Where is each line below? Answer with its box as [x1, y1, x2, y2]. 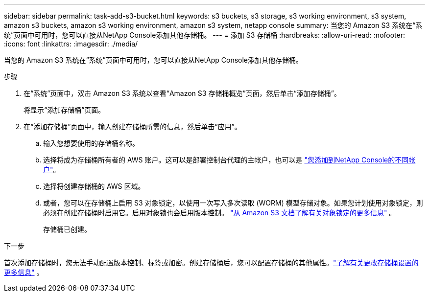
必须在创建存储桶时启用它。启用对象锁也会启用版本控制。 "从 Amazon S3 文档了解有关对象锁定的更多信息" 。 [43, 208, 396, 217]
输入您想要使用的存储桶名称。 [43, 139, 139, 147]
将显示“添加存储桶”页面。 [24, 106, 105, 114]
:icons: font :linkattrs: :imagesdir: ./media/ [4, 40, 138, 48]
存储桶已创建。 [43, 225, 91, 233]
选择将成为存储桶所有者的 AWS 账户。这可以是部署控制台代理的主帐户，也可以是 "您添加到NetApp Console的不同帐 [43, 156, 416, 164]
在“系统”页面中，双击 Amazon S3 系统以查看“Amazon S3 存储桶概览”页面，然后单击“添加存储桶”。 [24, 89, 341, 97]
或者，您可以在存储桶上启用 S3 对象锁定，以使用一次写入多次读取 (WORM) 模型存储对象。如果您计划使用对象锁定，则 [43, 199, 423, 207]
